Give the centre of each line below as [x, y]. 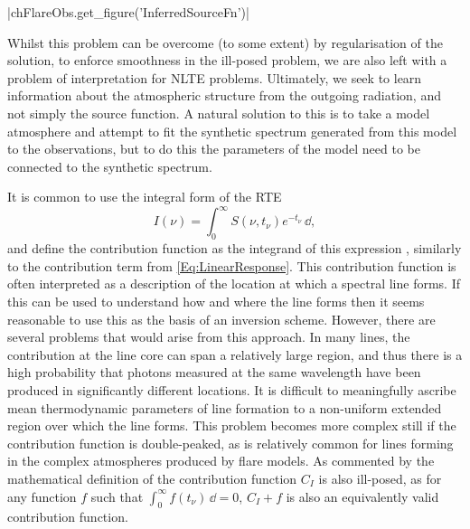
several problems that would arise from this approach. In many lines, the [209, 337]
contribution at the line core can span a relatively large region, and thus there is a [235, 354]
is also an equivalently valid [362, 496]
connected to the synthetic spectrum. [110, 166]
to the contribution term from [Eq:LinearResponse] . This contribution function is [232, 265]
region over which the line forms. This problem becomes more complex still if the [232, 425]
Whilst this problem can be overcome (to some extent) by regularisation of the [225, 42]
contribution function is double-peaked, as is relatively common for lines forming [230, 443]
